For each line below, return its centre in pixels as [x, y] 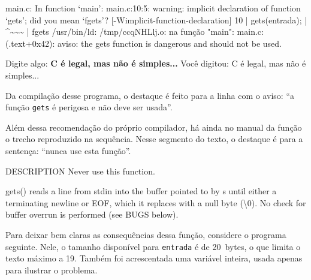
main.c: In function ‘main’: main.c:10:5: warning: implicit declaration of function [153, 8]
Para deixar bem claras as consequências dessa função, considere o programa [146, 234]
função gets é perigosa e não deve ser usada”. [89, 107]
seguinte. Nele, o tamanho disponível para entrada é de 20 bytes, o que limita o [153, 246]
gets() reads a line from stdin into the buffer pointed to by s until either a [141, 191]
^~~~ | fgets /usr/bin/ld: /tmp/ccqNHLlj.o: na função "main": [120, 31]
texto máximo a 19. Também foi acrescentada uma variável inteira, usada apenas [154, 258]
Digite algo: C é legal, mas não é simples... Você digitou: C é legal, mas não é [156, 63]
